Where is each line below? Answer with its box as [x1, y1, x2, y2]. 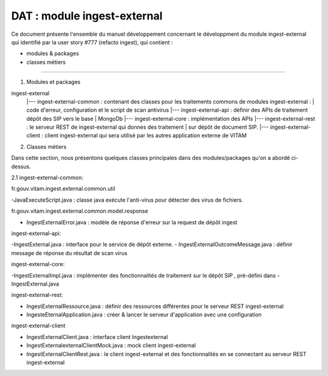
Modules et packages [26, 78, 81, 86]
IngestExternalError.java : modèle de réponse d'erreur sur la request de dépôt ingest [26, 219, 237, 226]
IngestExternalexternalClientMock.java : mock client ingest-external [26, 342, 196, 349]
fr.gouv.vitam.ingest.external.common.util [11, 185, 115, 193]
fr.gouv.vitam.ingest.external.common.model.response [11, 207, 148, 215]
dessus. [11, 163, 32, 170]
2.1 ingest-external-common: [11, 174, 83, 182]
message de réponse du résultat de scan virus [11, 249, 128, 256]
